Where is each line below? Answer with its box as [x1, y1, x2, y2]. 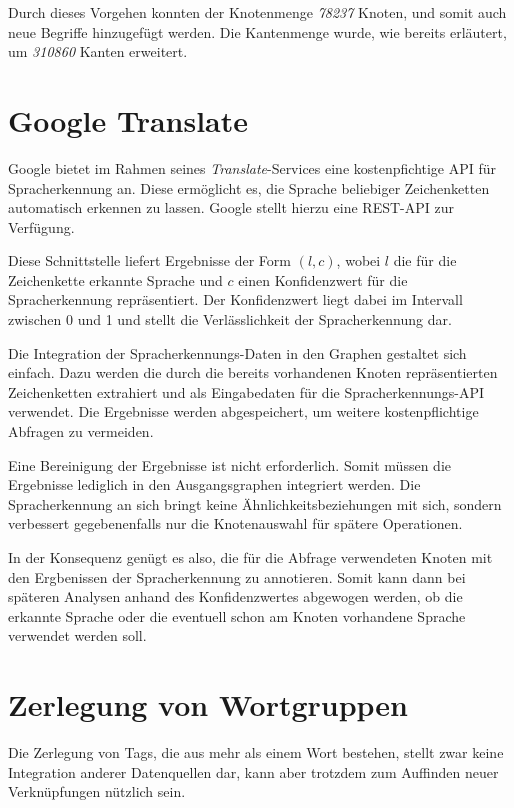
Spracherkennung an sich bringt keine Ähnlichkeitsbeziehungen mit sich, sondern [8, 493, 502, 514]
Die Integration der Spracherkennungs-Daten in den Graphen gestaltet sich [8, 342, 467, 363]
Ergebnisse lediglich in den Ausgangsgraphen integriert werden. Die [8, 474, 421, 495]
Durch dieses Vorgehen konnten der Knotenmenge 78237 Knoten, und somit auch [8, 2, 507, 22]
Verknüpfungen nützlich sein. [8, 781, 186, 802]
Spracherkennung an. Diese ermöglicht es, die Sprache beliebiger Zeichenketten [8, 177, 490, 198]
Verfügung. [8, 216, 75, 237]
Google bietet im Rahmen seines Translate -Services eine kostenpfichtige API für [8, 157, 497, 178]
